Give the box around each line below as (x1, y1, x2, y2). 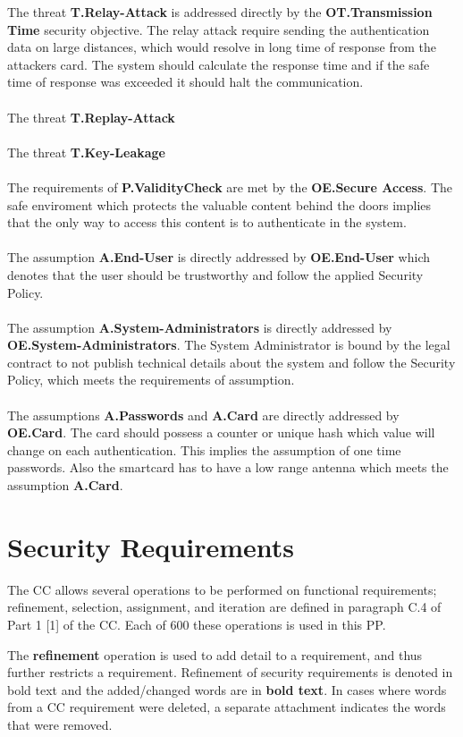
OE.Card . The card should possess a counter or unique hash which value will (7, 423, 435, 442)
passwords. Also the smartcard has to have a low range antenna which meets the (7, 458, 449, 477)
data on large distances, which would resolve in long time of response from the (7, 38, 437, 56)
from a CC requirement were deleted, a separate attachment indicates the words (7, 698, 446, 716)
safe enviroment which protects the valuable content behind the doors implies (7, 195, 432, 214)
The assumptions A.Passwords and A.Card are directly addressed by (7, 405, 400, 424)
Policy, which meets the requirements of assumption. (7, 370, 295, 389)
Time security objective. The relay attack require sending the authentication (7, 20, 430, 38)
